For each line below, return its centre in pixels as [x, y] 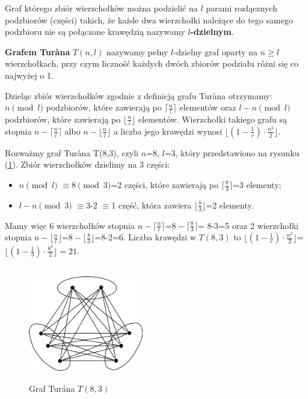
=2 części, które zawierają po [165, 184]
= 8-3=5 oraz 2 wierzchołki [248, 225]
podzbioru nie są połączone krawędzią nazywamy [95, 32]
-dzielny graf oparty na [215, 51]
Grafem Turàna [38, 51]
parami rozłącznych [242, 8]
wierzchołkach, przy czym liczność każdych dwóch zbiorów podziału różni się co [152, 63]
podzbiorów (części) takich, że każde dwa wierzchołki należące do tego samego [149, 20]
